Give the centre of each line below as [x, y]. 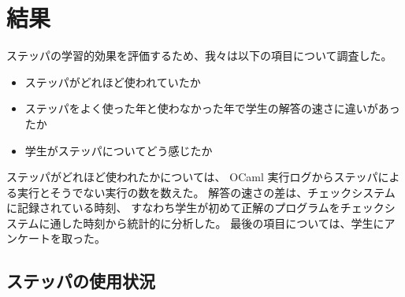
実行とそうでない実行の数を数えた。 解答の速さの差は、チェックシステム [206, 192]
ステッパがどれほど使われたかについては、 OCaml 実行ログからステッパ [192, 177]
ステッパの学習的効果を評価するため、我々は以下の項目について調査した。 [199, 56]
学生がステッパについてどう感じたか [119, 150]
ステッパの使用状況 [81, 281]
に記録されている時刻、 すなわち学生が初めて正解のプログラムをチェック [195, 208]
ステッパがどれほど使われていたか [113, 82]
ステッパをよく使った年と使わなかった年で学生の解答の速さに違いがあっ [212, 108]
